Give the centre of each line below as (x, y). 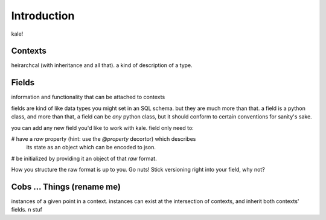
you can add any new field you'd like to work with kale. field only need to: (103, 128)
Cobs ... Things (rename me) (66, 186)
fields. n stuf (27, 210)
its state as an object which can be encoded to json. (91, 147)
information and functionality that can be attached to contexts (88, 97)
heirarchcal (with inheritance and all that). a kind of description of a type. (102, 65)
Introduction (43, 16)
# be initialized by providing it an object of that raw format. (84, 158)
